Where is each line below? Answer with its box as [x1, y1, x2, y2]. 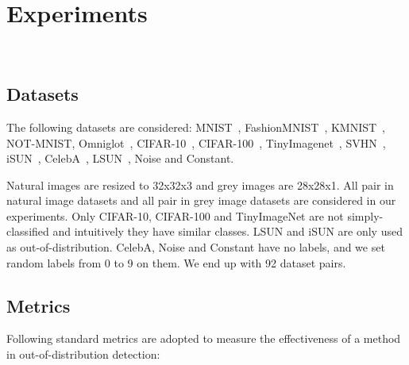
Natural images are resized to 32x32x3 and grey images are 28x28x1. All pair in [6, 176, 394, 193]
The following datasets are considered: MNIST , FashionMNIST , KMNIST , [6, 118, 386, 135]
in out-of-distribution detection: [6, 346, 160, 363]
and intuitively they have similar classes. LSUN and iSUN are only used [52, 223, 403, 240]
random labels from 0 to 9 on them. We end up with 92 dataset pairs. [6, 254, 346, 271]
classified [6, 223, 49, 240]
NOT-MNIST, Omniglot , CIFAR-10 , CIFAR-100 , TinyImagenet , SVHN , [6, 134, 386, 151]
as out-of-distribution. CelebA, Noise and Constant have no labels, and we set [6, 239, 385, 255]
